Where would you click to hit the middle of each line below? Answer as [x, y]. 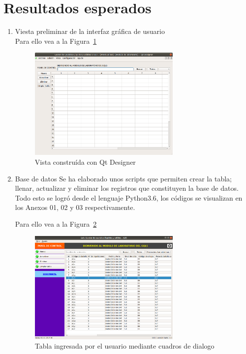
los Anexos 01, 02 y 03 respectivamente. [75, 207]
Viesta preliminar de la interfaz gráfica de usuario [90, 31]
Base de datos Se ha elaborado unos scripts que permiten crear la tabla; [123, 178]
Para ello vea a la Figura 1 [56, 41]
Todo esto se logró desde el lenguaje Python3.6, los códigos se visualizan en [129, 197]
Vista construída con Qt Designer [85, 162]
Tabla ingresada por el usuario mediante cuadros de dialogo [124, 346]
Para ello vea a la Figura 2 [56, 223]
